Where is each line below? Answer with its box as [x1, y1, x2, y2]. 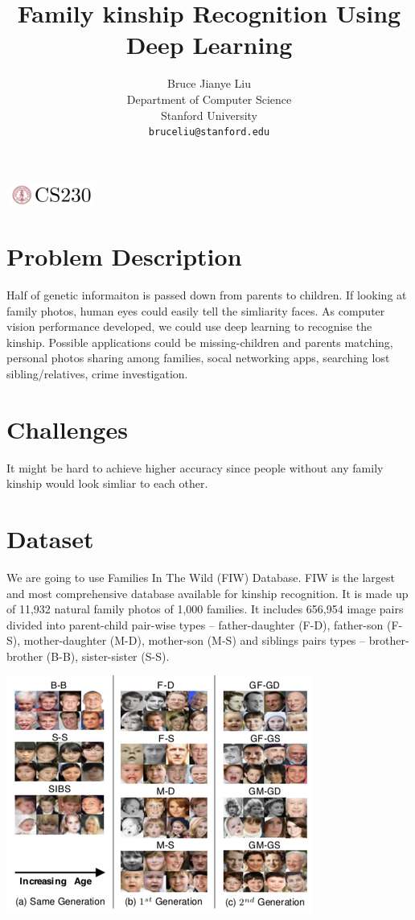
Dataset [6, 522, 94, 555]
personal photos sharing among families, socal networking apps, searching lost [6, 349, 390, 366]
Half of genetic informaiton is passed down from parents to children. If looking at [6, 286, 407, 303]
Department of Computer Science [126, 90, 292, 107]
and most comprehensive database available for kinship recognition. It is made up [6, 584, 409, 601]
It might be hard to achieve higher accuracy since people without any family [6, 459, 384, 476]
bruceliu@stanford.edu [148, 126, 270, 138]
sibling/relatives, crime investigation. [6, 365, 188, 382]
